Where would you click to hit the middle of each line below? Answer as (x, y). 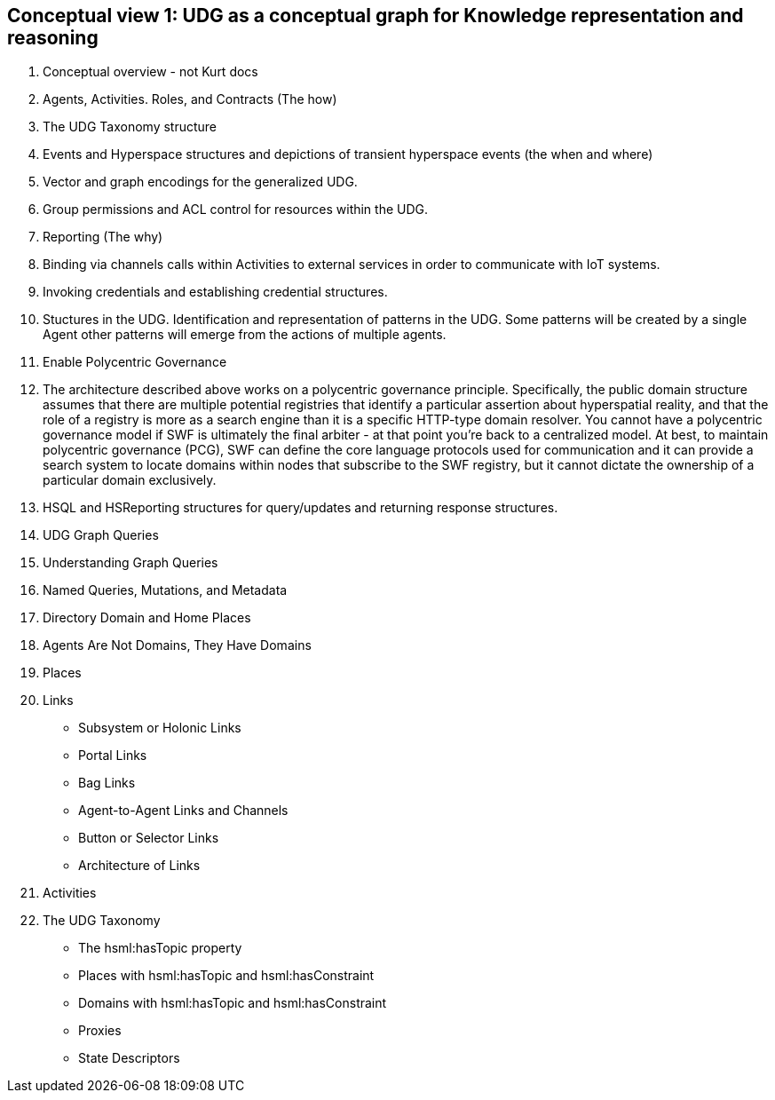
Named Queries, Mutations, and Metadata (165, 590)
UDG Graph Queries (101, 535)
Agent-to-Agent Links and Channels (183, 811)
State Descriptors (129, 1058)
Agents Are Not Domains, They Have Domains (177, 645)
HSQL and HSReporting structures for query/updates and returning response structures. (301, 508)
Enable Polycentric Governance (135, 362)
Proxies (100, 1031)
